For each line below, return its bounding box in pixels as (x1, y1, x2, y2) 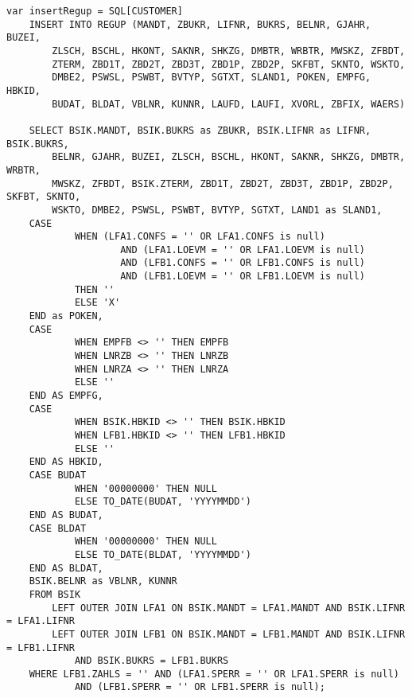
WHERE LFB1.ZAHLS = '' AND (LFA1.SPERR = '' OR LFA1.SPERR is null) (29, 668, 399, 680)
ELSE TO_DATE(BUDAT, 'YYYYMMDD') (74, 496, 251, 508)
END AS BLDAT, (29, 562, 103, 574)
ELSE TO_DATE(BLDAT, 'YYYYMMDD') (74, 548, 251, 560)
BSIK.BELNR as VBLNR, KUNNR (29, 575, 177, 587)
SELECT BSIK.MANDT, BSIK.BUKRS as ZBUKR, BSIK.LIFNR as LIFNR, (29, 124, 371, 136)
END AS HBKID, (29, 456, 103, 468)
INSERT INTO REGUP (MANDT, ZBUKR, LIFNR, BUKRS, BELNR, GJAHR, (29, 18, 371, 30)
